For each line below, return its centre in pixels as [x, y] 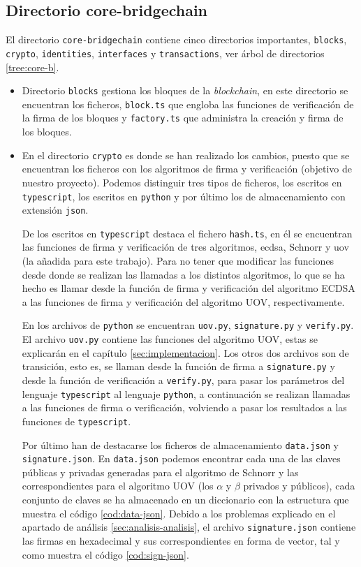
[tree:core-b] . [32, 67]
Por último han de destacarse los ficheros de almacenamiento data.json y [180, 444]
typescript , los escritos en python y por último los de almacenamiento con [184, 196]
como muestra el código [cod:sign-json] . [105, 554]
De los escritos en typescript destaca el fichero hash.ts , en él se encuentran [187, 233]
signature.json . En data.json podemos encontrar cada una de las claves [181, 458]
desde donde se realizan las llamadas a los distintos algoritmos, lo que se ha [183, 274]
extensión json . [55, 210]
